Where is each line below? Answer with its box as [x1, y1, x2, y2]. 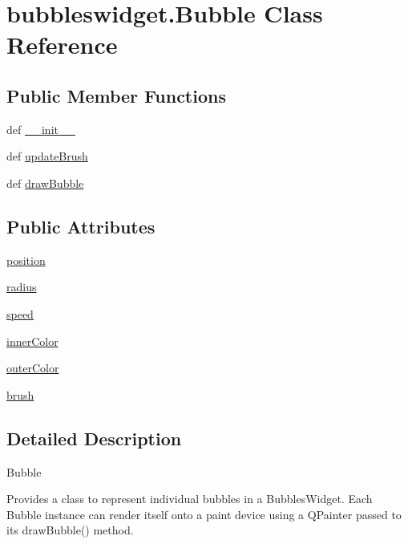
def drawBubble [6, 174, 84, 191]
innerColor [6, 332, 59, 349]
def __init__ [6, 120, 75, 137]
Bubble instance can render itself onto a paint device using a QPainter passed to [6, 505, 402, 522]
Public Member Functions [6, 83, 226, 108]
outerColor [6, 359, 59, 376]
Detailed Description [6, 425, 182, 450]
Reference [6, 28, 118, 61]
